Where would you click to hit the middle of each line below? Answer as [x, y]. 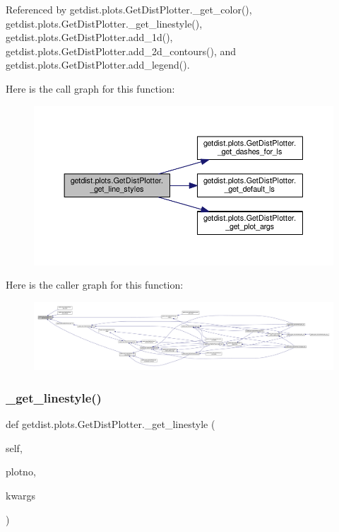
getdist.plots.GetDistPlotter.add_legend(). [98, 65]
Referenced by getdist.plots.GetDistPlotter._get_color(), [129, 9]
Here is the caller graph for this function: [95, 285]
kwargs [21, 496]
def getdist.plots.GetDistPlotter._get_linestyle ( [111, 424]
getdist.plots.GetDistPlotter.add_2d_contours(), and [121, 51]
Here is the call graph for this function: [90, 88]
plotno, [21, 472]
